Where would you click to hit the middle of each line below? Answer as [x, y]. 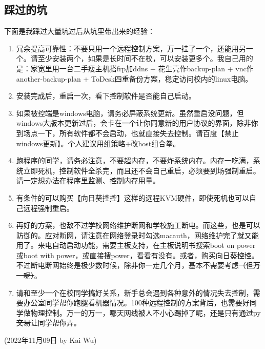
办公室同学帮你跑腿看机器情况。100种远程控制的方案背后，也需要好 [136, 303]
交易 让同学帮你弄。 [48, 323]
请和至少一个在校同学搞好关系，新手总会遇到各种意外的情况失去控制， [135, 292]
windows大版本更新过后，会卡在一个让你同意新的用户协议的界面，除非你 [137, 123]
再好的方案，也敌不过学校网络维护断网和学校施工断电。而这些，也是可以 [138, 225]
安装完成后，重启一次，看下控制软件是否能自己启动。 [106, 96]
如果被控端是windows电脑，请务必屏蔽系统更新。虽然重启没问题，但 [130, 113]
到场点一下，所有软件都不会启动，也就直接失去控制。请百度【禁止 [127, 133]
